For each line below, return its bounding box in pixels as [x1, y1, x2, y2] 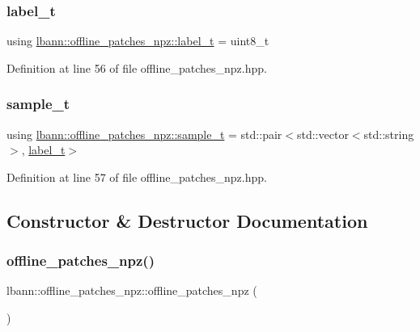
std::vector [296, 125, 349, 142]
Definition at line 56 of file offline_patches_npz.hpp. [6, 59, 267, 76]
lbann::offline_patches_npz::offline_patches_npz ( [6, 282, 257, 299]
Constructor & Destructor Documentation [6, 208, 368, 233]
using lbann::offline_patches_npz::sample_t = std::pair [6, 125, 282, 142]
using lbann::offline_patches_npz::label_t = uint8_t [6, 32, 269, 49]
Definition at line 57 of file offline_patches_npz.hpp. [6, 168, 267, 185]
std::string [363, 125, 414, 142]
